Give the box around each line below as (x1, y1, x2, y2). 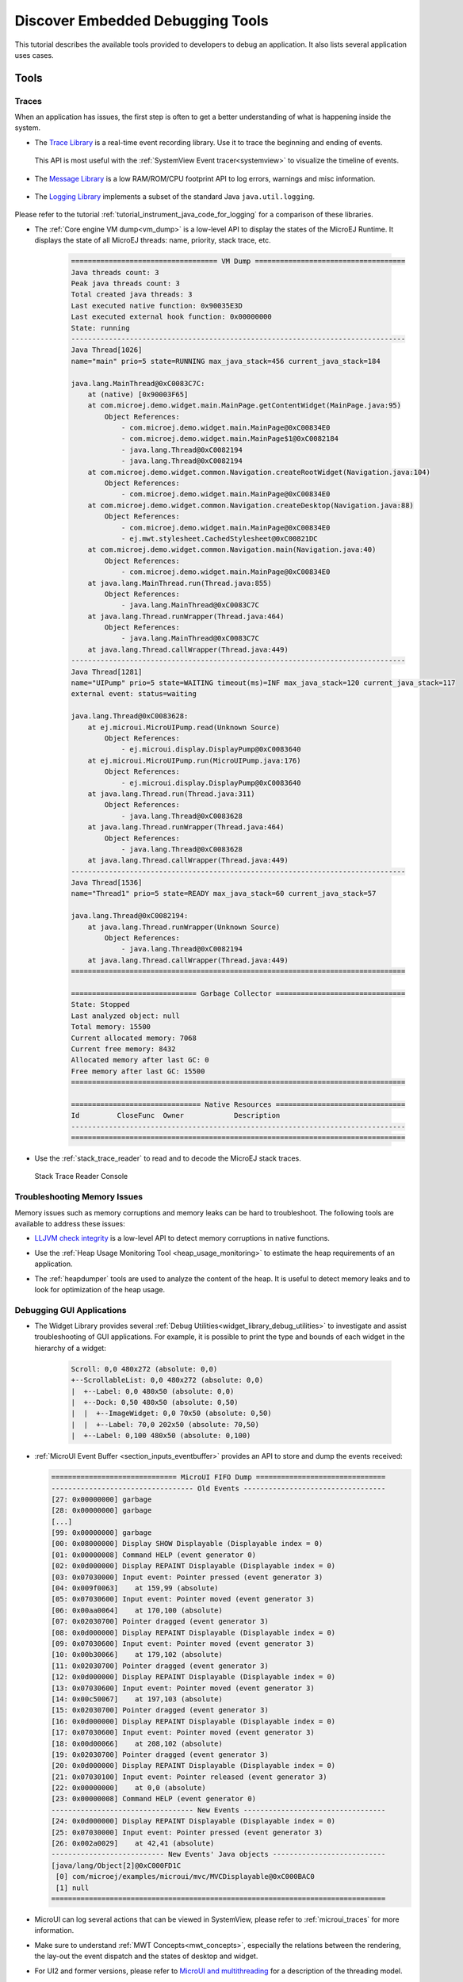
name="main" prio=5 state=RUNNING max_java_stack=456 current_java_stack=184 (71, 357, 381, 365)
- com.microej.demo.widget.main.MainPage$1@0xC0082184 (121, 434, 339, 443)
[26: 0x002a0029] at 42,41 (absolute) (51, 1839, 215, 1848)
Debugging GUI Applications (14, 1304, 127, 1315)
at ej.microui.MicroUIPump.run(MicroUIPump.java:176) (87, 756, 301, 765)
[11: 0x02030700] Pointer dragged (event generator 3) (51, 1661, 269, 1670)
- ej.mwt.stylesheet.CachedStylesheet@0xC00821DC (121, 534, 318, 543)
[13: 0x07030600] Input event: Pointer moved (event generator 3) (51, 1683, 315, 1693)
